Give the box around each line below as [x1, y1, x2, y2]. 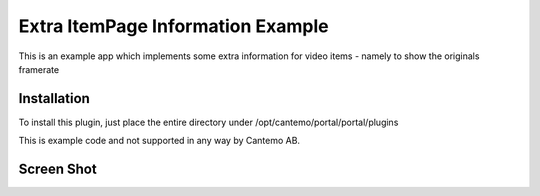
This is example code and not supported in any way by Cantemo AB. [18, 135, 300, 147]
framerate [18, 63, 60, 75]
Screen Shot [18, 161, 97, 178]
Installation [18, 90, 90, 107]
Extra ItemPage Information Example [18, 15, 329, 37]
